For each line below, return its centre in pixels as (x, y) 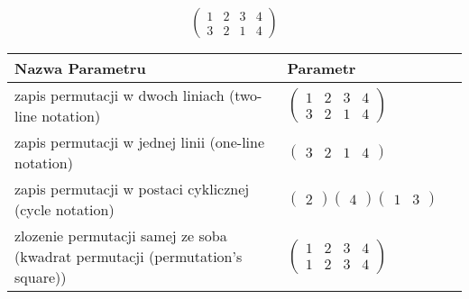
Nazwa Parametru (80, 68)
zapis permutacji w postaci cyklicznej (132, 189)
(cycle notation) (64, 210)
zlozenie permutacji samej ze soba (121, 236)
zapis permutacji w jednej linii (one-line (140, 142)
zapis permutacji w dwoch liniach (120, 95)
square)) (41, 277)
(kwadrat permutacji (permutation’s (129, 257)
